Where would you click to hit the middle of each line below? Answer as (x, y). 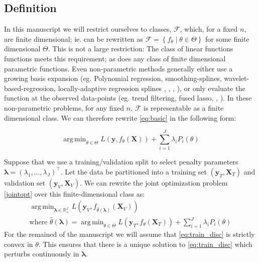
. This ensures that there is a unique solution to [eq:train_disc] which (145, 244)
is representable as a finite (183, 107)
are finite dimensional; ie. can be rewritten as (74, 38)
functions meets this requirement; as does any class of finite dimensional (115, 58)
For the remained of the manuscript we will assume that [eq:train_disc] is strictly (129, 234)
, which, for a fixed (209, 29)
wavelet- (237, 78)
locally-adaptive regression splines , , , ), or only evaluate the (152, 88)
